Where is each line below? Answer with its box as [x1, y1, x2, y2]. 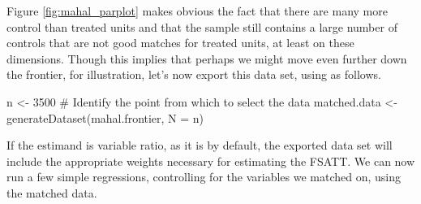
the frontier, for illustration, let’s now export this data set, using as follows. [6, 66, 381, 83]
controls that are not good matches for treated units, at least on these [6, 34, 354, 51]
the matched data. [6, 184, 97, 201]
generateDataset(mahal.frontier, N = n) [6, 109, 204, 126]
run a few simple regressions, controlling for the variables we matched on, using [6, 168, 402, 185]
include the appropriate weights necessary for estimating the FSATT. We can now [6, 152, 415, 169]
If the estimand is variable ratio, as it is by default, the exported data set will [6, 137, 393, 154]
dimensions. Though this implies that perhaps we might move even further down [6, 50, 407, 67]
